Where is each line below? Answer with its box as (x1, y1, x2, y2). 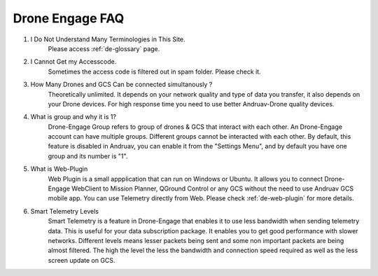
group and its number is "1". (48, 151, 128, 160)
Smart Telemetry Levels (30, 207, 99, 215)
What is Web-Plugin (30, 165, 88, 173)
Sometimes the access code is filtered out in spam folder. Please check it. (48, 67, 262, 76)
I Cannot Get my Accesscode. (30, 57, 117, 66)
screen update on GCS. (48, 256, 115, 264)
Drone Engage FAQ (13, 11, 125, 26)
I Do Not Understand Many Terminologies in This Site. (30, 35, 185, 43)
